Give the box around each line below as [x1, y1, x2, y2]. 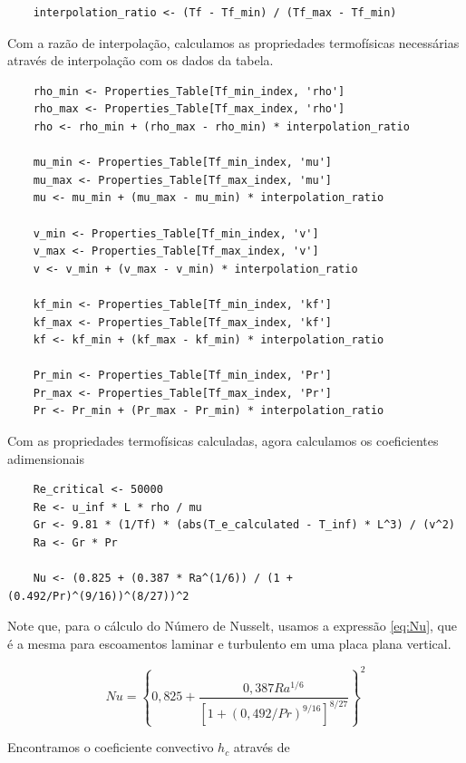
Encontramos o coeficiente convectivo [7, 738, 214, 757]
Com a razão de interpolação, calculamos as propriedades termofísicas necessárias [7, 33, 460, 52]
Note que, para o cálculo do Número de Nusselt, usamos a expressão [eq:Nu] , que [7, 616, 457, 635]
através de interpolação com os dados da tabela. [7, 51, 274, 70]
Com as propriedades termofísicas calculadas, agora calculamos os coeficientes [7, 431, 439, 450]
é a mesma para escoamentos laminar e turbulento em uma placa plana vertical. [7, 634, 451, 652]
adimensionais [7, 449, 84, 468]
